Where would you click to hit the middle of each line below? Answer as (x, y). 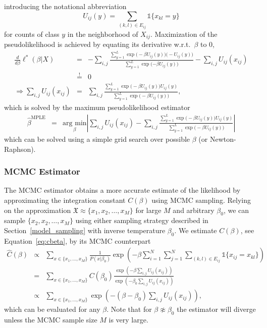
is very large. (128, 319)
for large (148, 210)
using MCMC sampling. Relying (201, 200)
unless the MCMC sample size (51, 319)
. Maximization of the (184, 34)
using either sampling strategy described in (142, 220)
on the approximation (38, 210)
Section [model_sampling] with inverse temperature (85, 230)
